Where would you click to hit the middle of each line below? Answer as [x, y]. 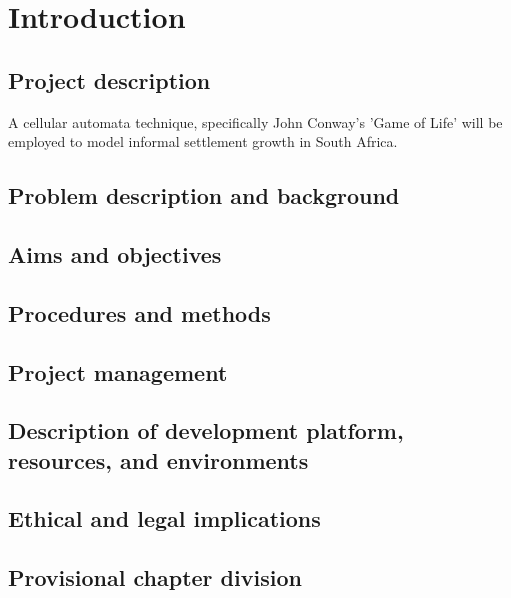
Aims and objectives [115, 253]
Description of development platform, [206, 430]
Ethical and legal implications [164, 518]
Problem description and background [204, 195]
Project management [118, 371]
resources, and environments [158, 459]
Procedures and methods [139, 312]
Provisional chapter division [155, 577]
